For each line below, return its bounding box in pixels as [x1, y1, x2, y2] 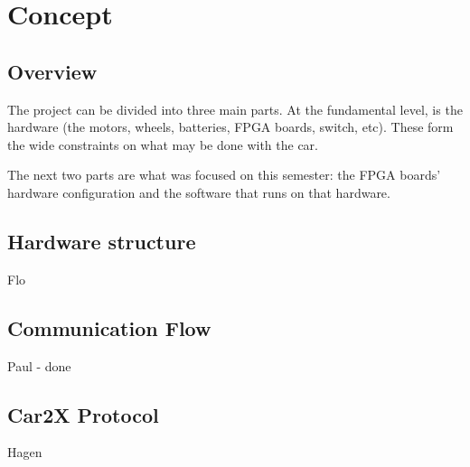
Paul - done [7, 356, 71, 375]
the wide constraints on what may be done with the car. [7, 135, 318, 154]
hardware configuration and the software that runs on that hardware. [7, 182, 390, 201]
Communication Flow [7, 313, 211, 341]
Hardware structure [7, 227, 196, 255]
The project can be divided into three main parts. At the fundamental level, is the [7, 99, 463, 118]
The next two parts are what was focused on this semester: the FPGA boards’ [7, 165, 441, 184]
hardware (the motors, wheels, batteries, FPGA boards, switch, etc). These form [7, 117, 454, 136]
